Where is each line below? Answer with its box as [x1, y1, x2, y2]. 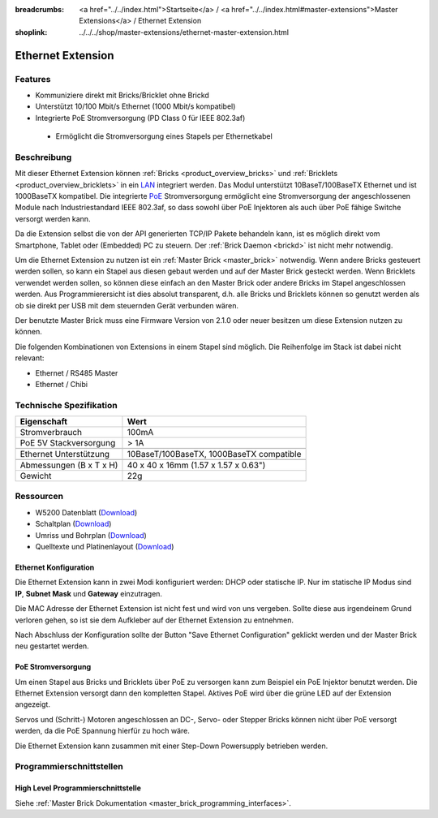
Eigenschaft [19, 416, 68, 428]
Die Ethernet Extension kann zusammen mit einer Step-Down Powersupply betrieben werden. [15, 741, 328, 751]
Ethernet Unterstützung [19, 449, 109, 460]
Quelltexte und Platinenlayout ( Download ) [35, 541, 174, 551]
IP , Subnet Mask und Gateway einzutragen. [15, 588, 162, 598]
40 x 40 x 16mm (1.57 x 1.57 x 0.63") [127, 459, 266, 471]
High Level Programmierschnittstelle [15, 783, 142, 793]
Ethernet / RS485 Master [35, 368, 118, 377]
